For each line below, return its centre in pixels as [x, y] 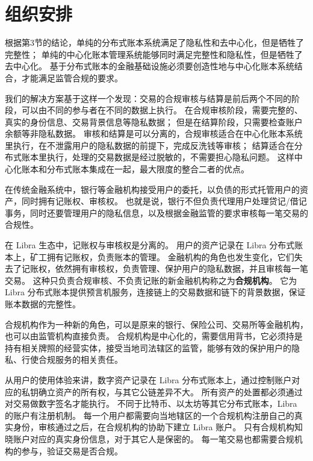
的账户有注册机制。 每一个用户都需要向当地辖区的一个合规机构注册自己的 [150, 415]
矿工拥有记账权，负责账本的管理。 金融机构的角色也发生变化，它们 [162, 256]
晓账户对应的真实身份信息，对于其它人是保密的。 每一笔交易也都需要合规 [150, 438]
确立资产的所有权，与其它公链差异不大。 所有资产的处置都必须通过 [170, 391]
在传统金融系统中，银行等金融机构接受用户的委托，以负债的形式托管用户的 [152, 189]
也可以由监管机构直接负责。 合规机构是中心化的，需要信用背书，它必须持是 [154, 336]
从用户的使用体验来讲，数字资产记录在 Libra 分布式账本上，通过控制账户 [148, 379]
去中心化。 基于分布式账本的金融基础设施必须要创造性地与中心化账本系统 [150, 66]
